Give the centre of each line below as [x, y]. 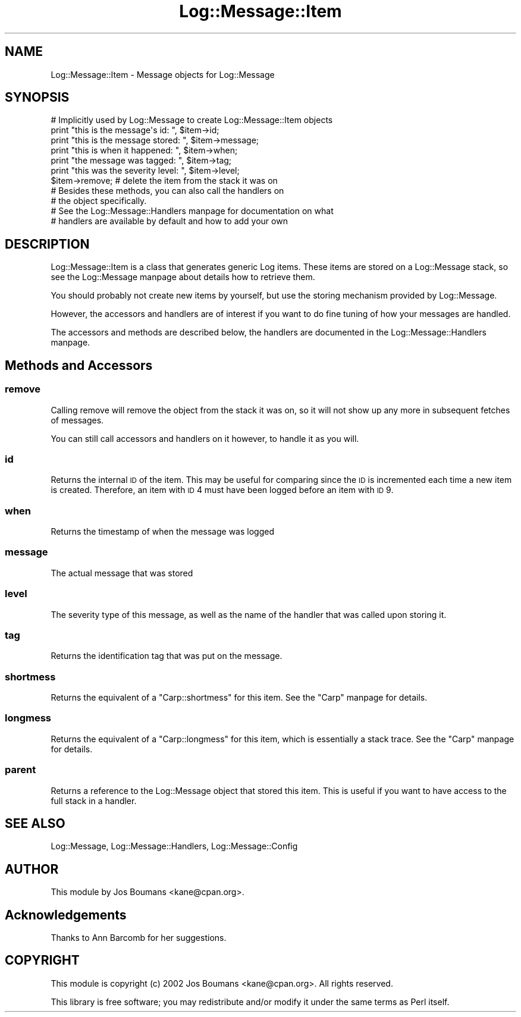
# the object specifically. [99, 201]
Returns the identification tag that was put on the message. [167, 656]
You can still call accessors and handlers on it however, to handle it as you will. [205, 438]
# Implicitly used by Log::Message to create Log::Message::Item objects [192, 120]
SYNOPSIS [37, 98]
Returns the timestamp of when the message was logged [162, 531]
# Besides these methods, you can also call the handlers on [167, 191]
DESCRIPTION [47, 244]
